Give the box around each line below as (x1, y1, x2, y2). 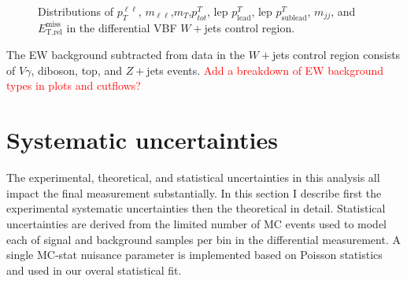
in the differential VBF (66, 19, 177, 35)
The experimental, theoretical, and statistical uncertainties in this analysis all (6, 169, 380, 186)
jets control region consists (272, 46, 401, 63)
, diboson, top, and (31, 61, 123, 78)
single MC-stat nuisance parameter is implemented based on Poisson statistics (6, 246, 383, 263)
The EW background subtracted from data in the (6, 46, 245, 63)
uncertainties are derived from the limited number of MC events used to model (6, 215, 387, 231)
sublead (281, 13, 307, 22)
